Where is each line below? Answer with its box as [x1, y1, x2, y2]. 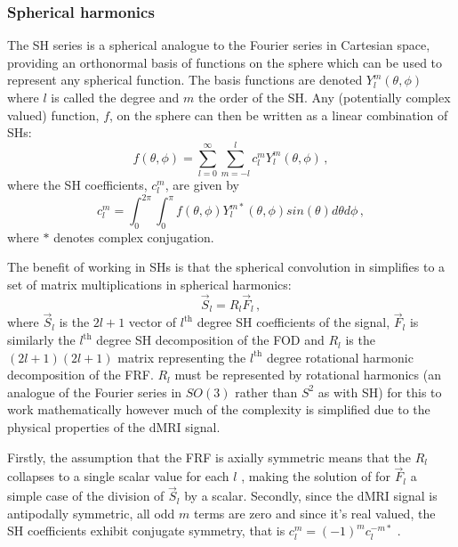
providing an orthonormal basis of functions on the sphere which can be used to [7, 53, 443, 71]
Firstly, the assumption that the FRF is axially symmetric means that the [7, 447, 411, 466]
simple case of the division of [7, 486, 165, 505]
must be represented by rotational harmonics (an [174, 365, 441, 384]
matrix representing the [117, 347, 246, 366]
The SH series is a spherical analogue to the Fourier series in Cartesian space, [7, 36, 430, 54]
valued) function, [7, 105, 100, 124]
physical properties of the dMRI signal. [7, 418, 221, 437]
